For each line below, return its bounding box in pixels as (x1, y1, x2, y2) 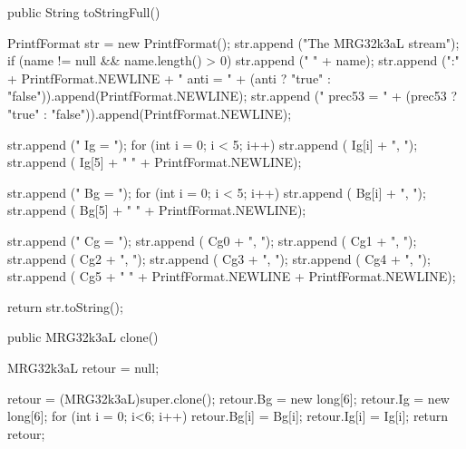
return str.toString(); (7, 297, 123, 316)
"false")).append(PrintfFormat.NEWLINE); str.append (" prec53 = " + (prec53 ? (7, 86, 458, 105)
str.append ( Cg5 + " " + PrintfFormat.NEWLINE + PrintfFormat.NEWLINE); (7, 267, 456, 286)
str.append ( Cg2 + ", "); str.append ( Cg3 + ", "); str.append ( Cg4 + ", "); (7, 249, 431, 268)
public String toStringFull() (7, 3, 160, 21)
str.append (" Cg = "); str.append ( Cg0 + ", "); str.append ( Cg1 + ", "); (7, 230, 417, 249)
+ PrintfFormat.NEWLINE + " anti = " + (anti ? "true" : (7, 68, 331, 87)
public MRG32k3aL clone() (7, 327, 159, 347)
